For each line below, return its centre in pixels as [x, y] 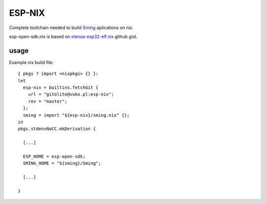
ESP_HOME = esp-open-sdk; [54, 156]
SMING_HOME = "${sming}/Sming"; [62, 163]
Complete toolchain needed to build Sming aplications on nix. [71, 28]
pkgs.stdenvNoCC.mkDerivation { [57, 129]
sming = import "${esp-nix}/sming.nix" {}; [76, 115]
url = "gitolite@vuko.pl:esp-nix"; [71, 94]
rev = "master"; [48, 101]
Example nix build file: [31, 62]
